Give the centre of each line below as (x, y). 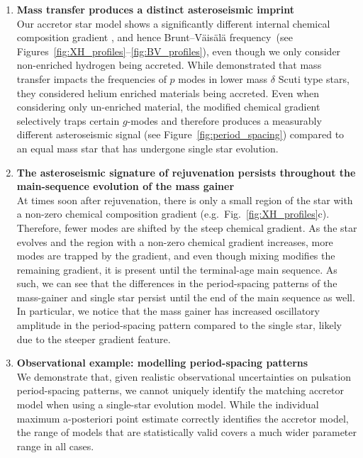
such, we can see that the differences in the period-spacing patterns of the (177, 283)
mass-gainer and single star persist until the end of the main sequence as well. (186, 297)
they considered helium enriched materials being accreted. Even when (168, 93)
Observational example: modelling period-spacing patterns (162, 363)
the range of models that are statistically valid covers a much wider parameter (187, 432)
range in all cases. (55, 446)
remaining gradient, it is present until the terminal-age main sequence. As (177, 269)
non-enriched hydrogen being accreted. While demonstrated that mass (169, 65)
